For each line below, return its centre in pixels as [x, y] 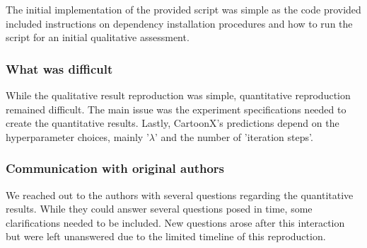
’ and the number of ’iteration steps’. [234, 136]
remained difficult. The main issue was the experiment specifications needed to [176, 109]
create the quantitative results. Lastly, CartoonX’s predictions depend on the [173, 123]
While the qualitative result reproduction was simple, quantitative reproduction [178, 95]
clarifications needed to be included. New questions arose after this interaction [175, 222]
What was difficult [59, 68]
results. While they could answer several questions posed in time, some [159, 209]
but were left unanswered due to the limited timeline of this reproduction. [166, 236]
